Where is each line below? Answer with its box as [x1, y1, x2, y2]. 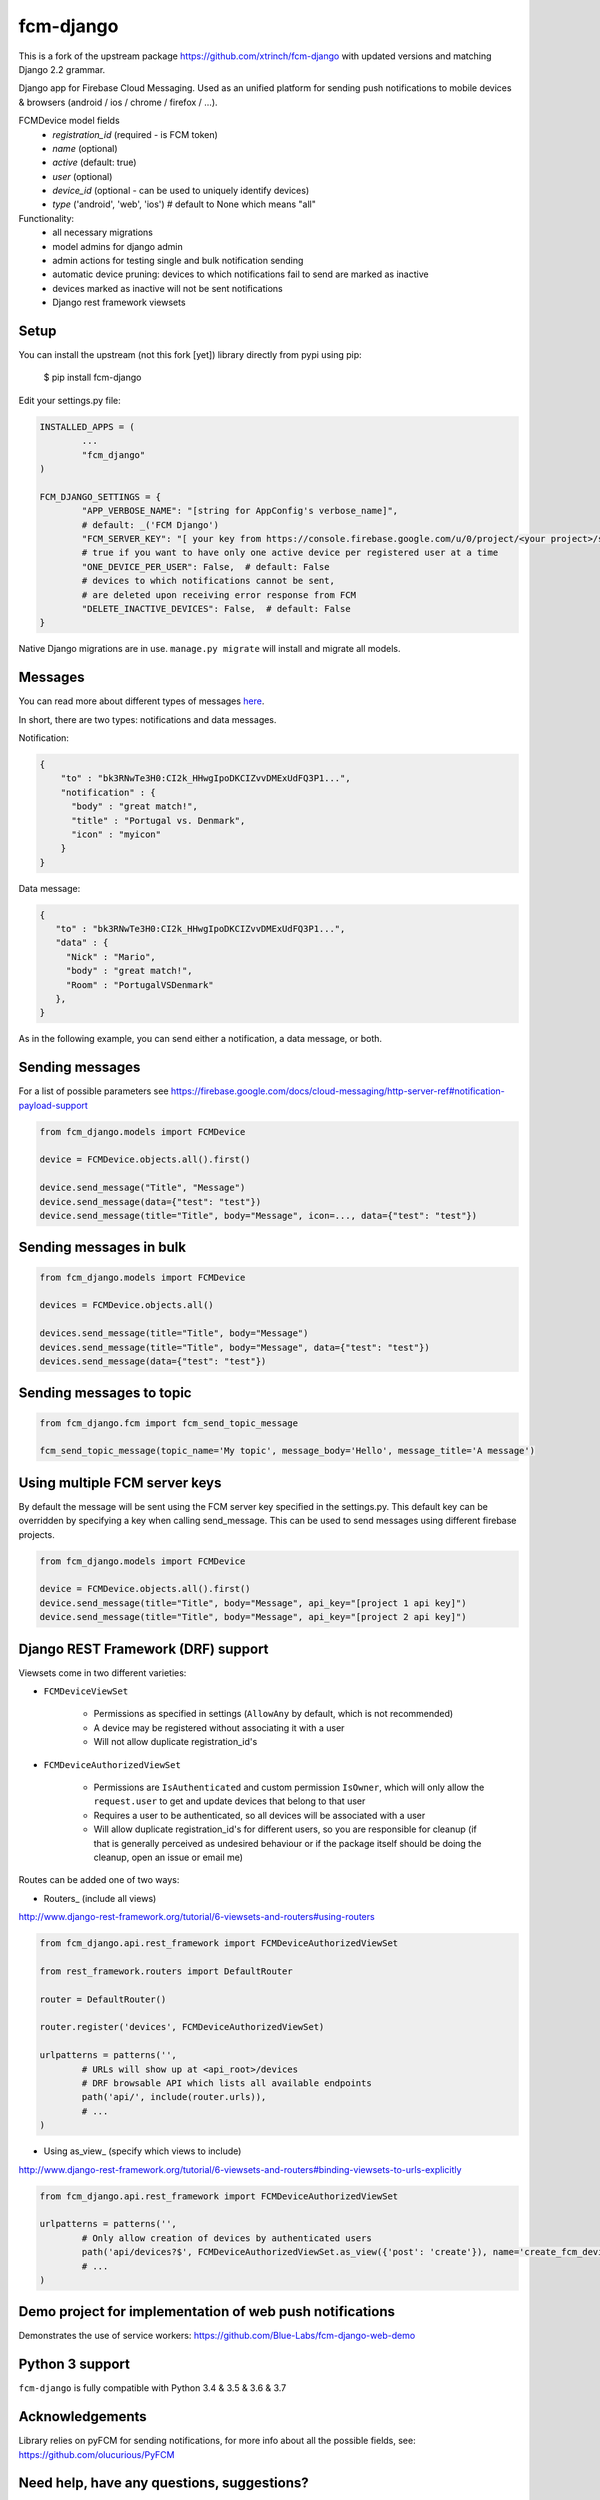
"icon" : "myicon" [71, 828, 162, 840]
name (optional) [52, 142, 119, 154]
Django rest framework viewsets [52, 296, 186, 309]
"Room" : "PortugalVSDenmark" [65, 979, 214, 990]
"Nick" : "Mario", [65, 951, 157, 962]
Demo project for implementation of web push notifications [18, 2303, 395, 2320]
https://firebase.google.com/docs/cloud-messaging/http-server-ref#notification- [170, 1085, 505, 1097]
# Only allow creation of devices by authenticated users [81, 2232, 372, 2244]
